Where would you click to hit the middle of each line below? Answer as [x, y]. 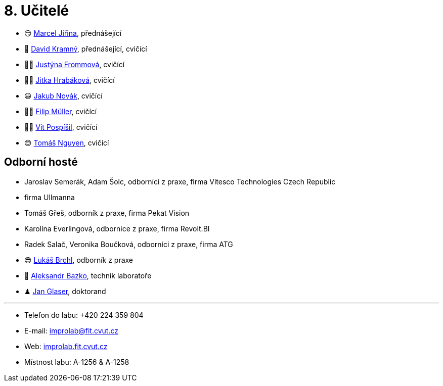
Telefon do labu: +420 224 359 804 [84, 315]
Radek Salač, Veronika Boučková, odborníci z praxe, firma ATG [129, 244]
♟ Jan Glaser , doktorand [65, 291]
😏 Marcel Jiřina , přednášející [73, 33]
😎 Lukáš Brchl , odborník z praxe [79, 260]
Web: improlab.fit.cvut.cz [66, 346]
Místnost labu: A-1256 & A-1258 [77, 362]
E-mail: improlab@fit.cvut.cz [71, 330]
